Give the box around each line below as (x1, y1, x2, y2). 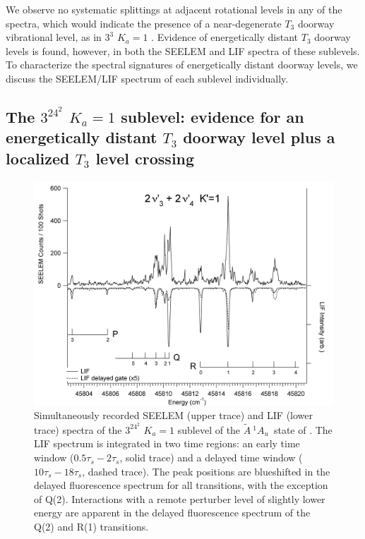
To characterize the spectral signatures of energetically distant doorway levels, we (6, 57, 358, 72)
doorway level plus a (183, 126, 335, 148)
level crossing (95, 147, 195, 169)
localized (6, 147, 70, 169)
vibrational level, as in (6, 30, 102, 44)
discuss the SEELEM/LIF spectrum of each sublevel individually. (6, 71, 289, 85)
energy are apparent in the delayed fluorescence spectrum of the (34, 505, 311, 520)
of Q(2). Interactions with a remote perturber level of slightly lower (34, 491, 325, 506)
